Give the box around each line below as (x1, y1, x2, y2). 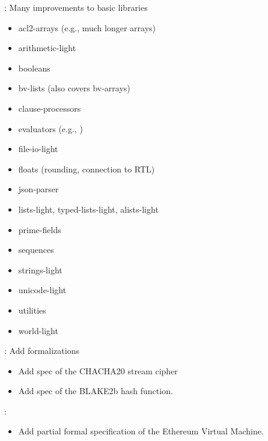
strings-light (18, 263, 62, 276)
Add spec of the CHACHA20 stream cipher (18, 364, 178, 377)
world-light (18, 324, 58, 336)
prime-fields (18, 223, 61, 236)
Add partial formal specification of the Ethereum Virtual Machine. (18, 425, 264, 437)
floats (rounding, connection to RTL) (18, 162, 155, 175)
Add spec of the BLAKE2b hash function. (18, 385, 173, 397)
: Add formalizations (4, 344, 79, 357)
